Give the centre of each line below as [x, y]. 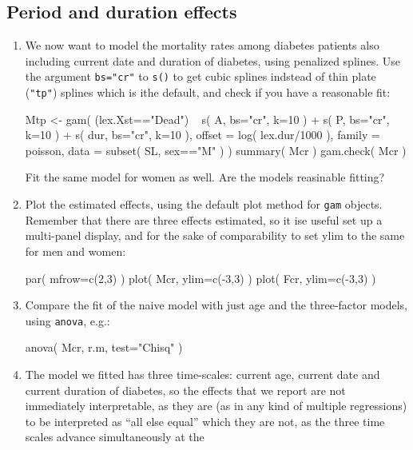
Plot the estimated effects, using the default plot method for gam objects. [204, 204]
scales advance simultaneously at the [115, 437]
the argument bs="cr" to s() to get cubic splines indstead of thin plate [201, 76]
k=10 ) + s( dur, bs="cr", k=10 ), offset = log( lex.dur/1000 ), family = [203, 135]
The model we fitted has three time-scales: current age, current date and [203, 374]
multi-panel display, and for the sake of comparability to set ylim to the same [215, 235]
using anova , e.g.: [68, 320]
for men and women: [75, 251]
